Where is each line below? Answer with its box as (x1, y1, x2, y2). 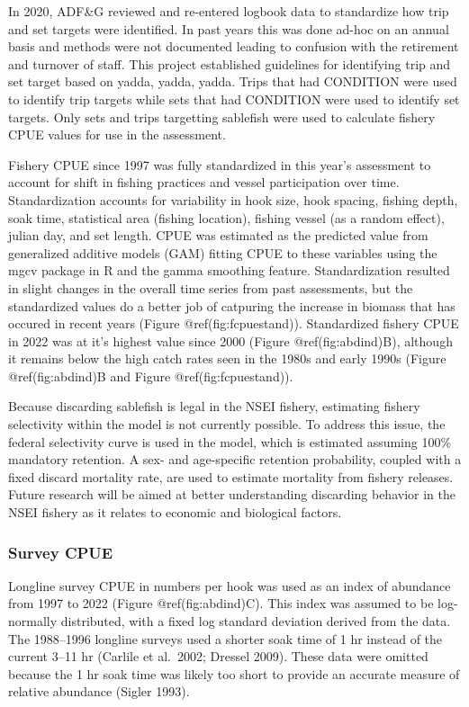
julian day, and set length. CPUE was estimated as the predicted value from (8, 226, 428, 245)
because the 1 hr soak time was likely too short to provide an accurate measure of (8, 664, 460, 683)
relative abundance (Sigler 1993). (8, 682, 190, 701)
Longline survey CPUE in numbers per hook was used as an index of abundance (8, 576, 451, 595)
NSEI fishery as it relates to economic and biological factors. (8, 503, 342, 522)
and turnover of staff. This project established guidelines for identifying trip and (8, 54, 451, 73)
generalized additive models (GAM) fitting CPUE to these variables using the (8, 243, 437, 262)
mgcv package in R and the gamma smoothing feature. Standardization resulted (8, 261, 450, 280)
